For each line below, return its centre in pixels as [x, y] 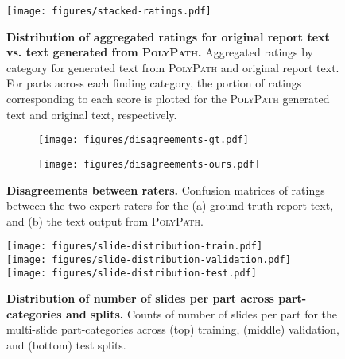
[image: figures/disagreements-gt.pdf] [143, 140]
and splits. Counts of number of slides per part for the [202, 313]
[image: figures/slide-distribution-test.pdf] [132, 273]
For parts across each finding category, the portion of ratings [154, 83]
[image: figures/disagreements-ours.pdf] [149, 164]
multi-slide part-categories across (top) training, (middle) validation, [173, 329]
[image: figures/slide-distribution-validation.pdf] [149, 259]
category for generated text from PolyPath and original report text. [173, 67]
